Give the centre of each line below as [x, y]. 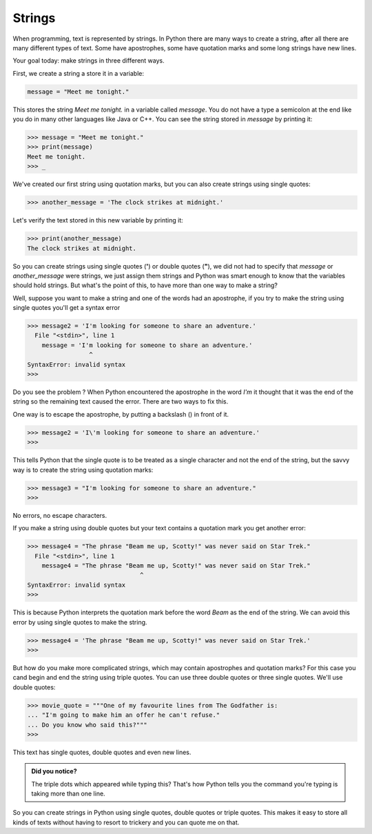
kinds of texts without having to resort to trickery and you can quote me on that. [126, 822]
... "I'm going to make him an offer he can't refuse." [124, 715]
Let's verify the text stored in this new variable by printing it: [98, 220]
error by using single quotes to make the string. [80, 622]
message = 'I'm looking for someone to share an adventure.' [147, 345]
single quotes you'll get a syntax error [66, 308]
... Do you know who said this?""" [87, 724]
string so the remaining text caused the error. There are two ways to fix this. [121, 402]
